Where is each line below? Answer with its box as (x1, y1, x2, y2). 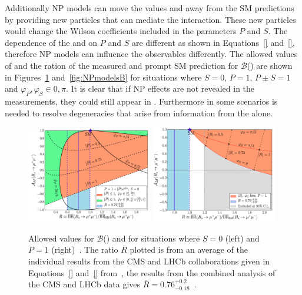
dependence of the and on (5, 36, 98, 48)
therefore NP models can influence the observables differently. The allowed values (5, 48, 298, 60)
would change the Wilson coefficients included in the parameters (5, 25, 237, 37)
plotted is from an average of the (130, 243, 248, 256)
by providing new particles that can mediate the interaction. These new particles (5, 13, 296, 25)
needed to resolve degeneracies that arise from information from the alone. (5, 106, 273, 119)
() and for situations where (103, 232, 200, 244)
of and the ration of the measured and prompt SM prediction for (5, 59, 238, 71)
